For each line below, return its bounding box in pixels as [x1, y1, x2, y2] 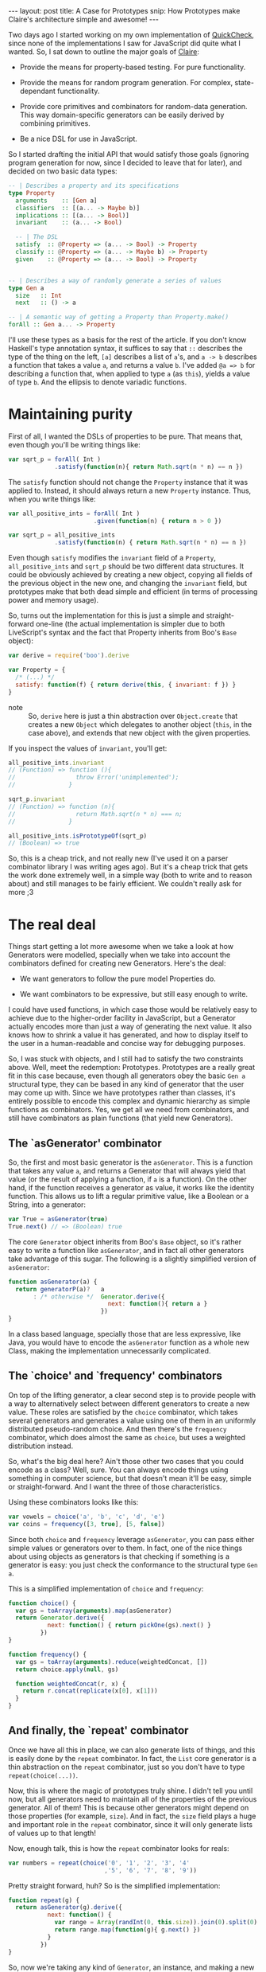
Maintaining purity [8, 405, 133, 424]
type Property [8, 189, 56, 197]
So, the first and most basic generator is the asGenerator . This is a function [8, 1158, 253, 1167]
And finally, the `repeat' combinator [8, 1724, 189, 1737]
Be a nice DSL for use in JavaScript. [19, 134, 137, 143]
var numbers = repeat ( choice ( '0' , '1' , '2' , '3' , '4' [8, 1859, 191, 1867]
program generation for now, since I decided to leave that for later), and [8, 158, 242, 167]
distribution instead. [8, 1441, 74, 1451]
